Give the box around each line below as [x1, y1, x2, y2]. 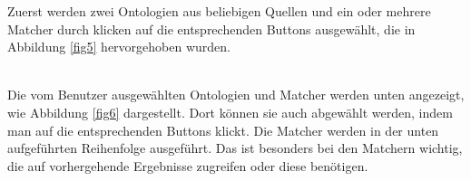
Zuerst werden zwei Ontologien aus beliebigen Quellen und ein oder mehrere [7, 2, 431, 20]
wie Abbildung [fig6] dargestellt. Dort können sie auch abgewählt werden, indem [7, 102, 453, 121]
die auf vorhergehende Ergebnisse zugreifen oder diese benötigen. [7, 156, 368, 175]
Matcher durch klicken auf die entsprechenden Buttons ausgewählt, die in [7, 19, 416, 38]
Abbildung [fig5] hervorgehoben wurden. [7, 37, 231, 56]
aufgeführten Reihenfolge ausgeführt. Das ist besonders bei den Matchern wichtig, [7, 138, 463, 157]
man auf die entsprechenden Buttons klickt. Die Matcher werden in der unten [7, 120, 439, 139]
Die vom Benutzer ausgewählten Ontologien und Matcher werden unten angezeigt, [7, 85, 465, 104]
